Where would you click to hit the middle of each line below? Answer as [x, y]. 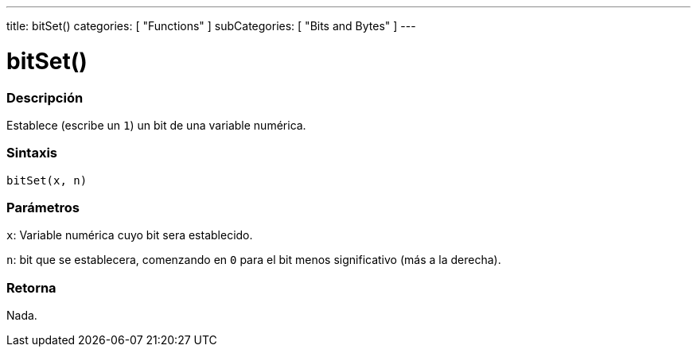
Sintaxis [32, 153]
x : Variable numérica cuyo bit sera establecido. [130, 235]
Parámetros [43, 208]
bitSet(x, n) [47, 180]
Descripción [45, 97]
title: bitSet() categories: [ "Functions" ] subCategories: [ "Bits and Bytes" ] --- [211, 26]
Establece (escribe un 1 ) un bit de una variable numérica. [156, 125]
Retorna [31, 287]
